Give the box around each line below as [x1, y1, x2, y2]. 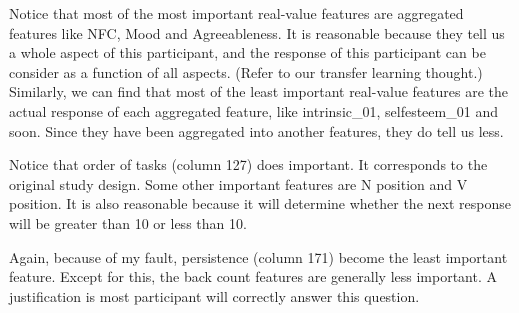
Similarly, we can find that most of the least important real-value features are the [9, 81, 508, 102]
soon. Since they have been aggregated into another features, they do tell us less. [9, 120, 504, 141]
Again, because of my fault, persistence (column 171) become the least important [9, 246, 508, 267]
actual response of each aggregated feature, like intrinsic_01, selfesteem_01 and [9, 100, 498, 121]
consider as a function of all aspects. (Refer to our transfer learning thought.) [9, 61, 483, 82]
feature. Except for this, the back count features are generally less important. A [9, 266, 498, 287]
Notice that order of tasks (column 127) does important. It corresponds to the [9, 154, 488, 175]
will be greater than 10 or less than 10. [9, 212, 247, 233]
